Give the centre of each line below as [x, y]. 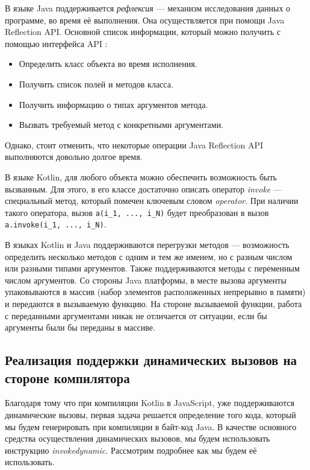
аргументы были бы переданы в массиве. [80, 327]
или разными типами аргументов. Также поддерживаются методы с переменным [152, 268]
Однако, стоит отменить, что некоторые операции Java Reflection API [134, 144]
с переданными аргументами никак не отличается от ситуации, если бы [136, 315]
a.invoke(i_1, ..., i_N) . [56, 224]
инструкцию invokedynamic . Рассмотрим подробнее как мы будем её [131, 450]
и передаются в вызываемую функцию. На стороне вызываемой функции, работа [153, 303]
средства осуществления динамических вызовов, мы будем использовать [138, 438]
